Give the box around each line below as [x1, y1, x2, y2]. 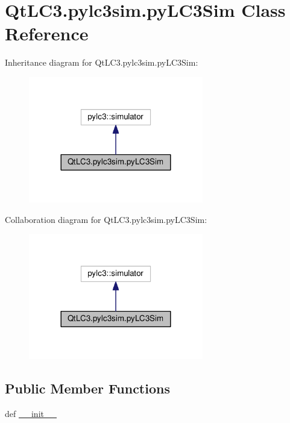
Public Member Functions [5, 379, 170, 398]
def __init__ [5, 407, 57, 419]
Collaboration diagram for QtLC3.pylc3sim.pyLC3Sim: [5, 213, 207, 225]
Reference [5, 21, 89, 46]
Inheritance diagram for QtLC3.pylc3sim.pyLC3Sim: [5, 56, 198, 69]
